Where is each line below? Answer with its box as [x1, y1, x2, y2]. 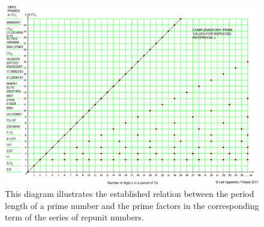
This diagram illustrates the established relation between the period [5, 187, 254, 200]
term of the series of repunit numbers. [5, 211, 144, 223]
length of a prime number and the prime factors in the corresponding [5, 199, 259, 211]
